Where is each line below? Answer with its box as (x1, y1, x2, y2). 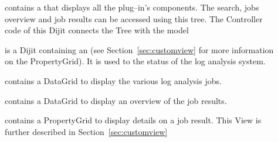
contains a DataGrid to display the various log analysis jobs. (5, 74, 222, 86)
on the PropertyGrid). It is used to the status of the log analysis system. (5, 55, 266, 67)
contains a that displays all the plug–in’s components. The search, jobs (5, 1, 259, 13)
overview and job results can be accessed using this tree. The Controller (5, 12, 263, 25)
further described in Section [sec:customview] (5, 125, 168, 137)
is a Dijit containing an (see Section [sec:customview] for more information (5, 43, 274, 56)
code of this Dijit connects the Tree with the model (5, 24, 189, 36)
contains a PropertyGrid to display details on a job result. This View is (5, 114, 262, 126)
